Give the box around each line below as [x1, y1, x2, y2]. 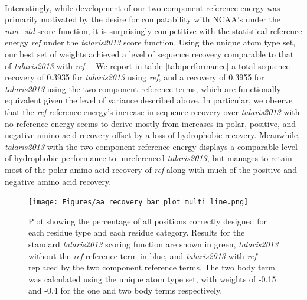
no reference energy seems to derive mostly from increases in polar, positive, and [5, 117, 296, 129]
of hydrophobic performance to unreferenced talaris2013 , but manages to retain [5, 152, 292, 164]
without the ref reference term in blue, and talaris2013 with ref [28, 249, 257, 262]
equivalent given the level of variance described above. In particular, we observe [5, 94, 293, 106]
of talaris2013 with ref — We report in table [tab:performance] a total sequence [5, 59, 290, 71]
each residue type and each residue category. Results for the [28, 226, 245, 239]
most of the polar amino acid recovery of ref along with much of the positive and [5, 163, 297, 175]
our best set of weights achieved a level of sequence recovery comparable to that [5, 47, 294, 60]
